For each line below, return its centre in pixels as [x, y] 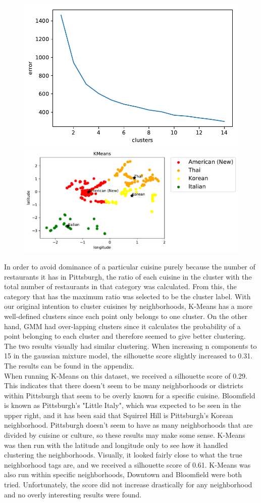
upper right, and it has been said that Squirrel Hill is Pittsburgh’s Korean [119, 415]
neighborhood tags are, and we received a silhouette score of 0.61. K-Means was [127, 464]
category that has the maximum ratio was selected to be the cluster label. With [127, 296]
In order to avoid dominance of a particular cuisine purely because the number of [130, 266]
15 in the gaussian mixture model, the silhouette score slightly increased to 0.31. [128, 356]
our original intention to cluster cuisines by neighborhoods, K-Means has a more [128, 306]
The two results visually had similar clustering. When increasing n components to [130, 346]
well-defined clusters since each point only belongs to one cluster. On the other [126, 316]
